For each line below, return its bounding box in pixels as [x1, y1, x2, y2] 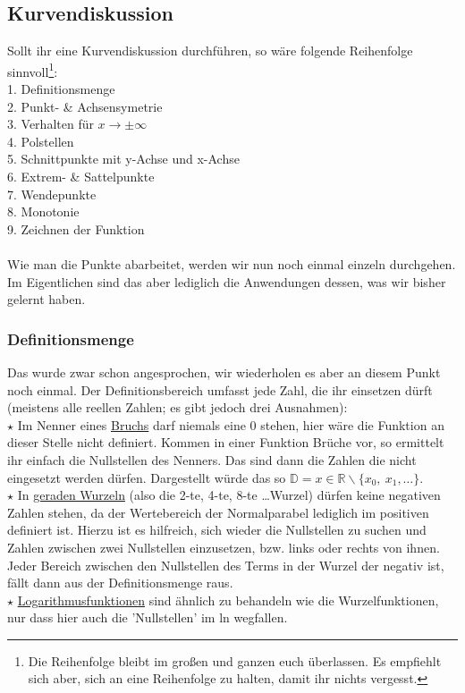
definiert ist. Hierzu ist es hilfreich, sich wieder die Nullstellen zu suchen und [7, 520, 427, 539]
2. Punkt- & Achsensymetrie [7, 97, 163, 115]
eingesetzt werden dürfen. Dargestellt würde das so [7, 468, 286, 486]
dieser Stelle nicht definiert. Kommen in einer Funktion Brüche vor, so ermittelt [7, 433, 444, 452]
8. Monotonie [7, 202, 80, 221]
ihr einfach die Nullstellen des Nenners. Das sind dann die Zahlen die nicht [7, 450, 417, 469]
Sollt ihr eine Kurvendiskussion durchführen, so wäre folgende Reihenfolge [7, 41, 413, 60]
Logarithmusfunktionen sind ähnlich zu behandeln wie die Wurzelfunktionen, [17, 590, 439, 609]
